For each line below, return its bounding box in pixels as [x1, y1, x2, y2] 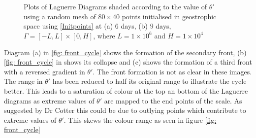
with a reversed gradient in [4, 66, 85, 76]
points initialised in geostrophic [122, 11, 217, 21]
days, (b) [121, 21, 148, 31]
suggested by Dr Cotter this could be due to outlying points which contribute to [4, 105, 246, 115]
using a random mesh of [24, 11, 96, 21]
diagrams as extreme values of [4, 95, 95, 105]
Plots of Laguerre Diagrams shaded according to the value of [24, 1, 207, 12]
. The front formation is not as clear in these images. [93, 66, 252, 76]
